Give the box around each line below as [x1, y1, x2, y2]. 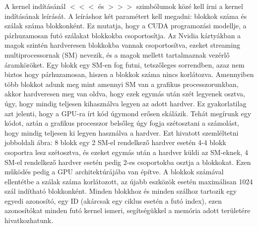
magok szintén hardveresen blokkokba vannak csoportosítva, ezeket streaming [4, 40, 240, 50]
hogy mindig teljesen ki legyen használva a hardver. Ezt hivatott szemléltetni [4, 127, 239, 138]
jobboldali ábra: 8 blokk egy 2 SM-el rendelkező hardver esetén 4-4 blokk [4, 137, 226, 148]
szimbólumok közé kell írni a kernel [136, 1, 243, 11]
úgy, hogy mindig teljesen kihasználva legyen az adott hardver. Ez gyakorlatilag [4, 98, 247, 108]
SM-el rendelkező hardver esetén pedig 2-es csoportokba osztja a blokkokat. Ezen [4, 156, 251, 167]
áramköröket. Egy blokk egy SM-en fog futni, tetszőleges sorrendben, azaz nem [4, 59, 245, 70]
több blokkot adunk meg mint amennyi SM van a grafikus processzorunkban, [4, 78, 239, 89]
